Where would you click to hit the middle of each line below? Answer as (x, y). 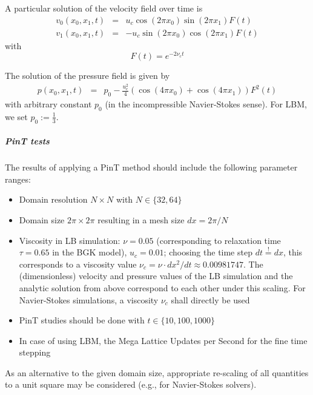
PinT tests (27, 141)
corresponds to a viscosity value (78, 264)
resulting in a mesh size (141, 219)
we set (16, 116)
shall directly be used (210, 299)
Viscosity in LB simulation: (70, 240)
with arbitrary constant (48, 104)
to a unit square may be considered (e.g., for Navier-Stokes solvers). (131, 384)
